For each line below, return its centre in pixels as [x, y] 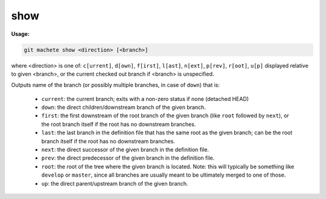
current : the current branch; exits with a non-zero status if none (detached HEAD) [145, 99]
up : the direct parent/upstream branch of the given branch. [115, 183]
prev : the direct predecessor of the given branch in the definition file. [128, 158]
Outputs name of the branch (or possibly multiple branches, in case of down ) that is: [116, 85]
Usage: [21, 34]
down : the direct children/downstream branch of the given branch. [124, 107]
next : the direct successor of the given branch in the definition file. [125, 150]
